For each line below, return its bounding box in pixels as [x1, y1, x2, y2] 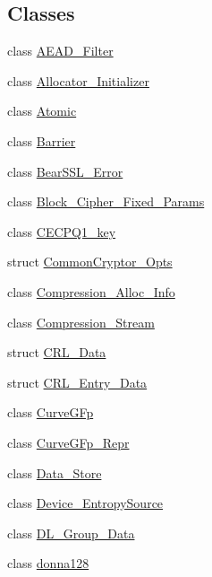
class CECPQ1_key [7, 222, 116, 240]
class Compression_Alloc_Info [7, 282, 175, 301]
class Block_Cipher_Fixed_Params [7, 192, 205, 211]
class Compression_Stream [7, 312, 155, 331]
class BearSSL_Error [7, 162, 123, 180]
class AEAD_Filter [7, 41, 114, 60]
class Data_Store [7, 463, 102, 482]
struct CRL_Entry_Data [7, 372, 148, 391]
